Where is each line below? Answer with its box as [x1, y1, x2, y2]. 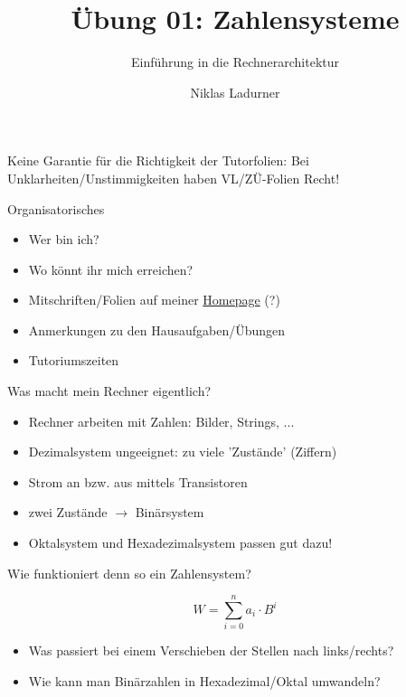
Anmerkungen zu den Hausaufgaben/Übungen [28, 320, 286, 339]
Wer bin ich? [28, 230, 99, 249]
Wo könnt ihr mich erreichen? [28, 259, 194, 278]
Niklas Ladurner [190, 82, 280, 101]
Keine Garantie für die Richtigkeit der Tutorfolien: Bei [7, 151, 309, 170]
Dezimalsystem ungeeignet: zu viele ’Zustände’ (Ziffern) [28, 442, 337, 461]
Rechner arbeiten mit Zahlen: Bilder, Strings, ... [28, 411, 295, 430]
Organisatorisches [7, 199, 105, 218]
